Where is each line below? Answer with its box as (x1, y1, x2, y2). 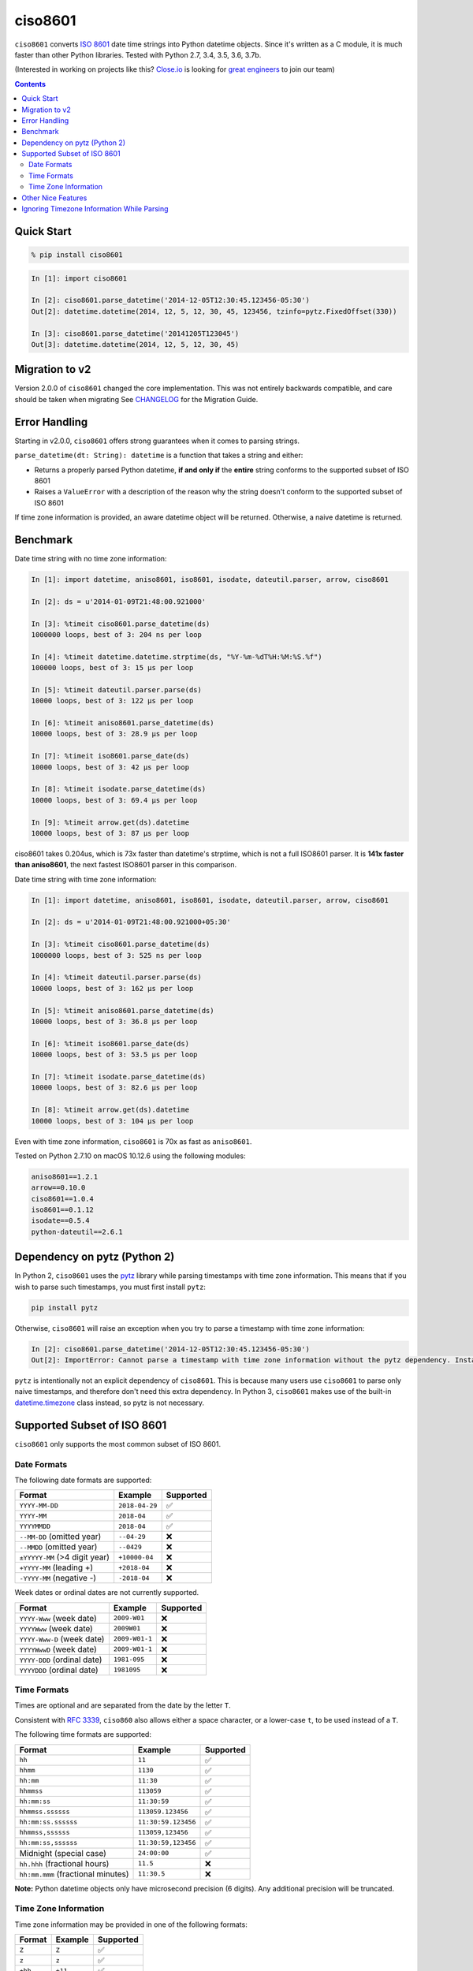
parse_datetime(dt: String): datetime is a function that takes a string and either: (14, 450, 304, 460)
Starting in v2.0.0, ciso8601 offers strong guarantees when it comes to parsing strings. (14, 436, 300, 445)
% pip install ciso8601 (31, 251, 124, 259)
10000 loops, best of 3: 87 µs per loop (31, 829, 189, 837)
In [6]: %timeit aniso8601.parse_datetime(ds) (31, 718, 214, 728)
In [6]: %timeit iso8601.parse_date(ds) (31, 1039, 189, 1048)
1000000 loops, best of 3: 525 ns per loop (31, 951, 203, 959)
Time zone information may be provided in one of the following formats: (14, 1920, 248, 1929)
